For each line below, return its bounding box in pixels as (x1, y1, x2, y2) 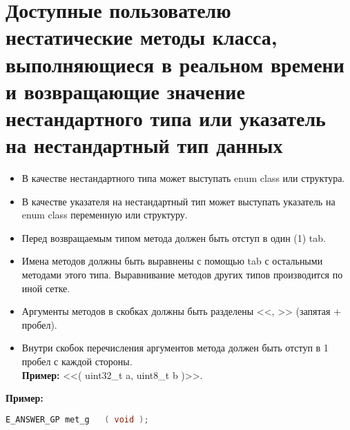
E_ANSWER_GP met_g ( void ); (6, 414, 149, 424)
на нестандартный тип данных (6, 131, 283, 159)
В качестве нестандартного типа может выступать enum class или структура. (21, 171, 345, 185)
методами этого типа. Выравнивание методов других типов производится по (21, 267, 343, 282)
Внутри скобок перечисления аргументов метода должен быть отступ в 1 (21, 340, 329, 355)
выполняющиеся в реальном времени (6, 50, 344, 78)
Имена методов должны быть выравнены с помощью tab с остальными (21, 254, 323, 268)
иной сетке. (21, 280, 70, 295)
